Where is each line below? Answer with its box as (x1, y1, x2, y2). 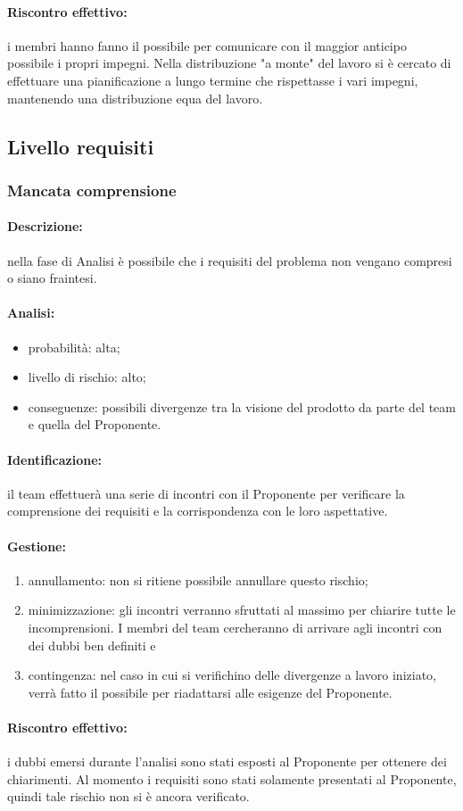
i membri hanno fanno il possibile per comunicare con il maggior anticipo (7, 36, 407, 54)
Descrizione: (7, 217, 83, 236)
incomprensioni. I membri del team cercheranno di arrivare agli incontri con (28, 617, 442, 636)
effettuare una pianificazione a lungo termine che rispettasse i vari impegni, (7, 70, 418, 89)
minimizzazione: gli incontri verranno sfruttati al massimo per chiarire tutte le (28, 600, 456, 619)
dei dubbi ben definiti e (28, 635, 156, 654)
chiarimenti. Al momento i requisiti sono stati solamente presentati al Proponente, (7, 769, 457, 788)
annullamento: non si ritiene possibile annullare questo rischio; (28, 570, 368, 589)
